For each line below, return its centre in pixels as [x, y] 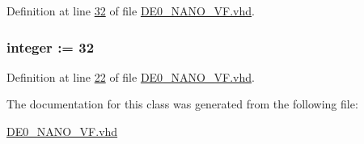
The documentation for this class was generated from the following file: [182, 104]
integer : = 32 [51, 47]
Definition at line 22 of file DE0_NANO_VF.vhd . [131, 76]
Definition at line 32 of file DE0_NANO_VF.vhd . [131, 11]
